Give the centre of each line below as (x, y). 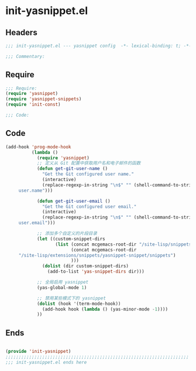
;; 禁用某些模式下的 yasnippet (71, 298)
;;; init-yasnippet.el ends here (46, 362)
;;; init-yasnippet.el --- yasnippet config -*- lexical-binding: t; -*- (99, 46)
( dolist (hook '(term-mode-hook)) (79, 304)
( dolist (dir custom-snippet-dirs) (86, 266)
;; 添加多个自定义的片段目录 (67, 233)
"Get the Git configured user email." (90, 206)
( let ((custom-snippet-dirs (71, 239)
